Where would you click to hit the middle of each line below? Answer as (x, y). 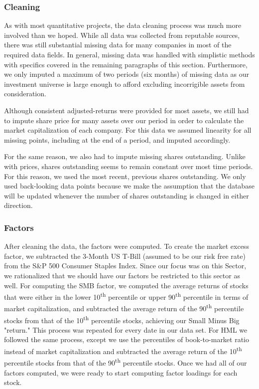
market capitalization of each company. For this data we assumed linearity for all (128, 130)
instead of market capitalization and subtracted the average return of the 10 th (123, 350)
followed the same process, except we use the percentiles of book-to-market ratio (127, 339)
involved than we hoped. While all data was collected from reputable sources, (122, 35)
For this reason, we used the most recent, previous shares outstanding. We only (125, 176)
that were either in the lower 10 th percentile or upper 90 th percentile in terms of (126, 296)
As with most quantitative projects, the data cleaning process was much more (123, 25)
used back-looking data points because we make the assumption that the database (129, 186)
